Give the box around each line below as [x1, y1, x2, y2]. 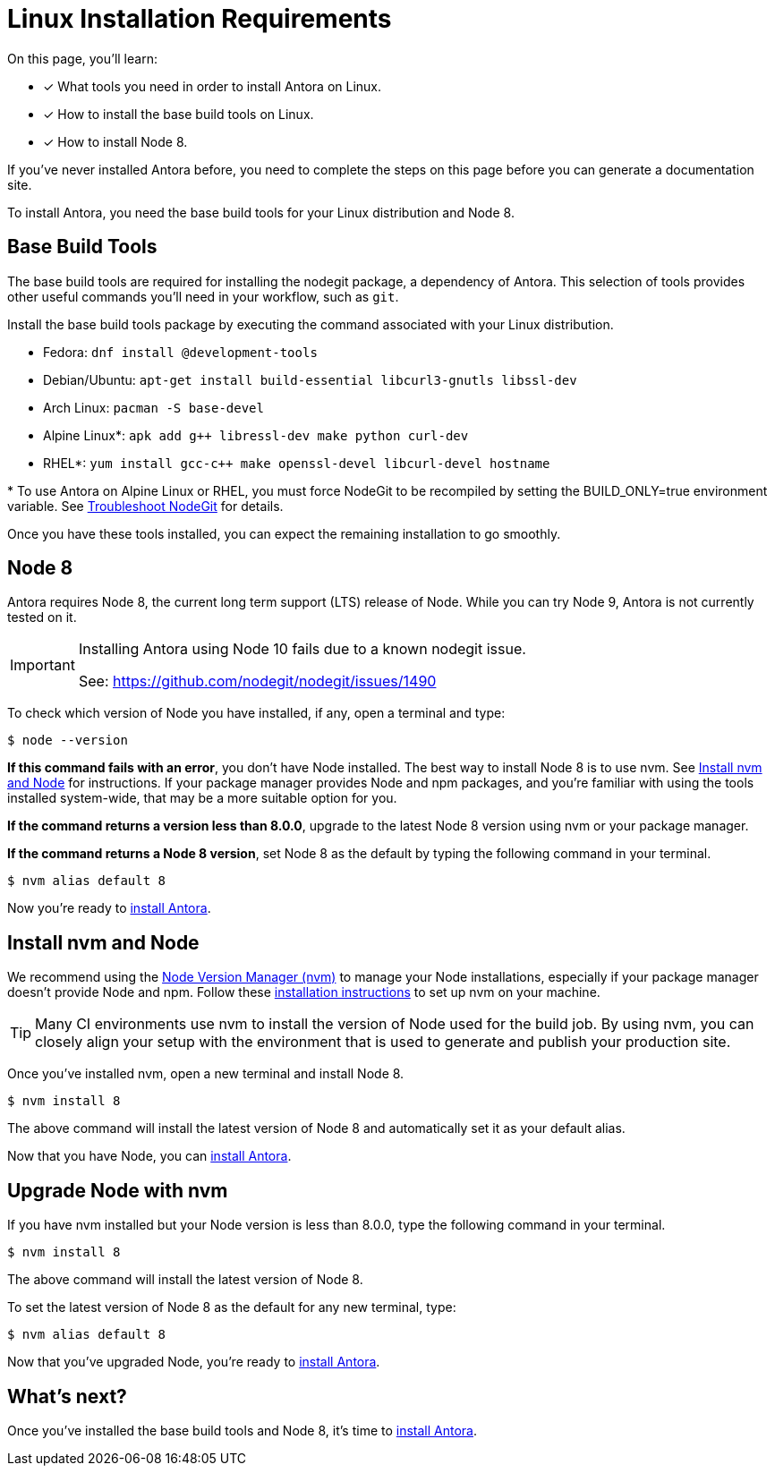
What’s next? [7, 1384, 127, 1408]
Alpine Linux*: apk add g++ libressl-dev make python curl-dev [43, 427, 469, 443]
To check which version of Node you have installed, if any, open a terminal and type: [7, 705, 506, 721]
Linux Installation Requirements [7, 4, 392, 34]
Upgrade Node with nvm [7, 1179, 228, 1202]
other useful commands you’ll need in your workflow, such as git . [7, 288, 399, 304]
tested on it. [7, 609, 77, 626]
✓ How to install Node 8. [43, 133, 188, 149]
